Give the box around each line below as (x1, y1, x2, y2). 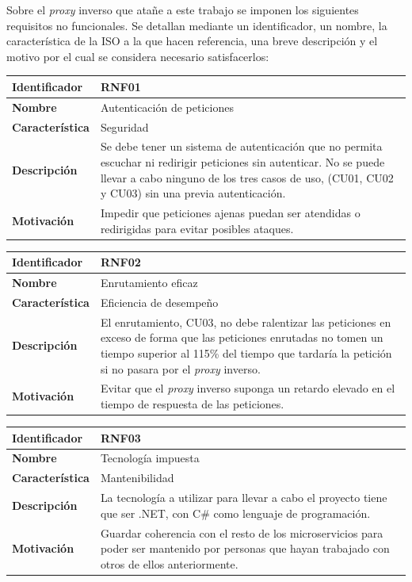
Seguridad (100, 118, 149, 135)
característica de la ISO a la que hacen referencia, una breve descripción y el (6, 33, 378, 49)
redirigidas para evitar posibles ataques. (100, 220, 294, 236)
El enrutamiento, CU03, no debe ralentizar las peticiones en (100, 313, 391, 330)
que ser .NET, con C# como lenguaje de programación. (100, 504, 371, 521)
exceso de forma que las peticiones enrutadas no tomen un (100, 329, 383, 346)
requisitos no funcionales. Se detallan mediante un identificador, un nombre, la (6, 17, 387, 33)
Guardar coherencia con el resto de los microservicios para (100, 524, 383, 541)
